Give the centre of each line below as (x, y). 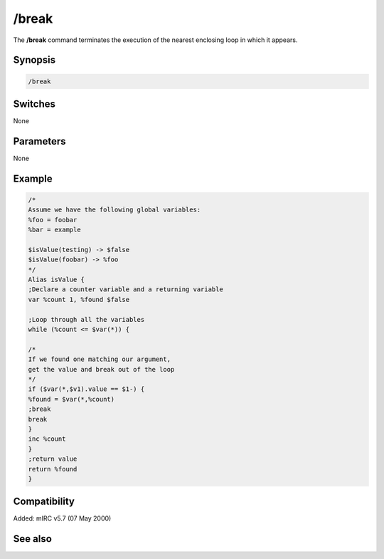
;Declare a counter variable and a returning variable (126, 289)
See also (33, 539)
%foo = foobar (53, 220)
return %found (53, 469)
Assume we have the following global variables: (114, 210)
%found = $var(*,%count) (71, 399)
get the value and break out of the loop (101, 369)
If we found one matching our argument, (99, 359)
